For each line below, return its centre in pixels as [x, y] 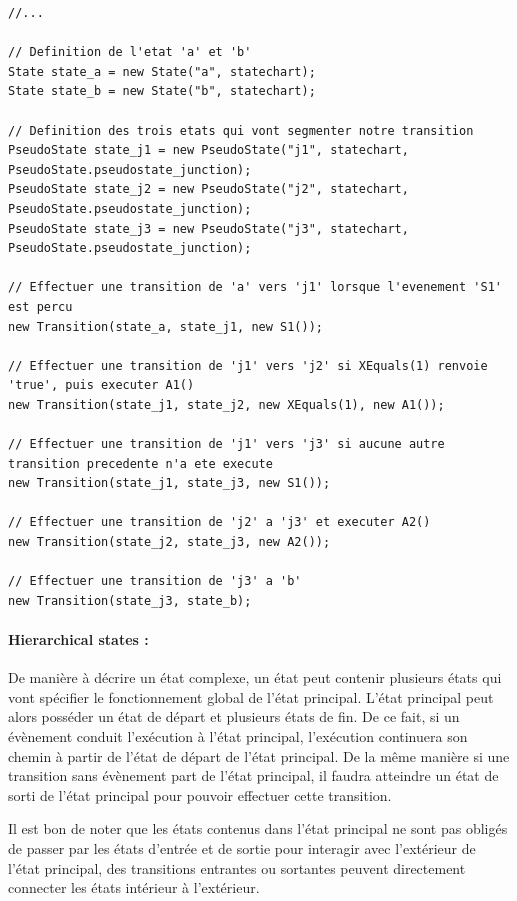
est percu [40, 306]
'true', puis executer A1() [101, 385]
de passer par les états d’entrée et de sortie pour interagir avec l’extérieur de [242, 847]
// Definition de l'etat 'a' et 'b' [130, 52]
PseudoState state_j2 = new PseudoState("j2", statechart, [208, 189]
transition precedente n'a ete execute [140, 463]
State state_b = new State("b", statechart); [162, 91]
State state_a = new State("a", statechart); [162, 71]
